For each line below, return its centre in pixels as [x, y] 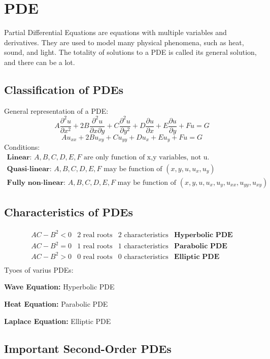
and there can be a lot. [40, 62]
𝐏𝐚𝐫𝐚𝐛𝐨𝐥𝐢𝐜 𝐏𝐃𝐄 [200, 247]
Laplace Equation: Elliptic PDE [58, 321]
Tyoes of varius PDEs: [39, 269]
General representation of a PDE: [56, 110]
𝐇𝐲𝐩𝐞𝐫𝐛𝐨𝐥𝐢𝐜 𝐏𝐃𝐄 [203, 235]
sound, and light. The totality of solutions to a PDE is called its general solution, [130, 52]
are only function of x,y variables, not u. [147, 157]
